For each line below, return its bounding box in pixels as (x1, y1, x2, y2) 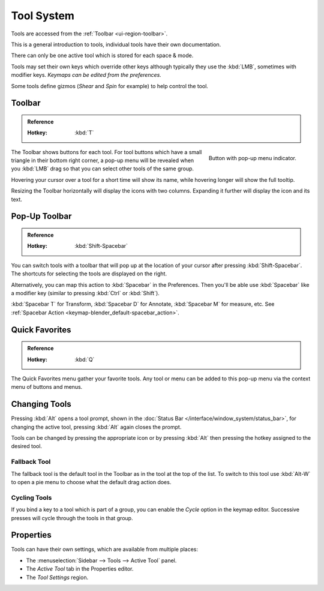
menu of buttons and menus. (11, 383, 83, 391)
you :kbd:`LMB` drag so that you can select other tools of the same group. (11, 165, 194, 172)
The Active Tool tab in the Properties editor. (26, 565, 134, 572)
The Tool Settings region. (26, 574, 89, 581)
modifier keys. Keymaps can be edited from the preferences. (11, 71, 161, 79)
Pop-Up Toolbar (11, 211, 72, 221)
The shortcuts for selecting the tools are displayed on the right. (11, 270, 167, 277)
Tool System (11, 9, 75, 22)
